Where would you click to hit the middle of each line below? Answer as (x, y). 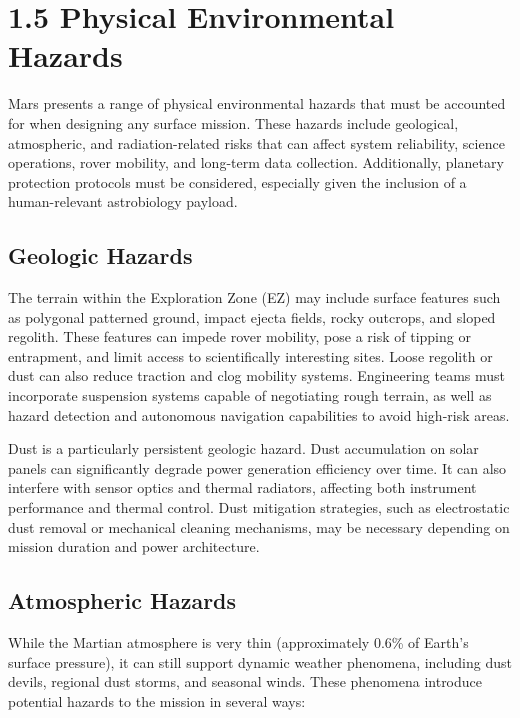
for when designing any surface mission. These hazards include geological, (233, 122)
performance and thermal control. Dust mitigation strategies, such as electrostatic (259, 507)
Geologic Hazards (100, 255)
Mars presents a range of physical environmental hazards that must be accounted (257, 103)
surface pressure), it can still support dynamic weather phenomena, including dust (260, 661)
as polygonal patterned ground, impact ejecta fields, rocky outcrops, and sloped (252, 316)
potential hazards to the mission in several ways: (157, 700)
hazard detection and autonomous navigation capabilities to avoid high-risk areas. (259, 414)
